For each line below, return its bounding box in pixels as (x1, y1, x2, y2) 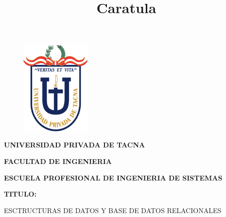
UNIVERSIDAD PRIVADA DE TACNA (4, 140, 145, 150)
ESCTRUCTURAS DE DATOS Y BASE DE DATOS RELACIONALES (4, 205, 222, 215)
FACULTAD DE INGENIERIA (4, 156, 112, 166)
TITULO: (4, 189, 37, 199)
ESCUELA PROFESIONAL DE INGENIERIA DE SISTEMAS (4, 172, 223, 182)
